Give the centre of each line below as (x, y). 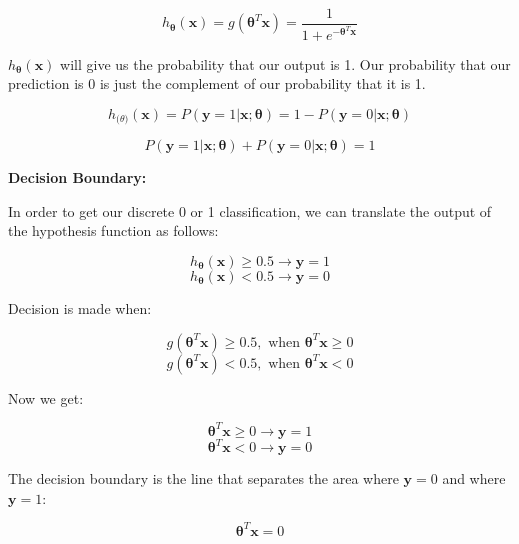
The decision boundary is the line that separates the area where (203, 478)
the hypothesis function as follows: (113, 230)
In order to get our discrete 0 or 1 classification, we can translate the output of (250, 210)
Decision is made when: (80, 307)
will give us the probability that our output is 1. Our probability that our (285, 63)
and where (474, 478)
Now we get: (46, 397)
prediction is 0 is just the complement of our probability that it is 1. (217, 83)
